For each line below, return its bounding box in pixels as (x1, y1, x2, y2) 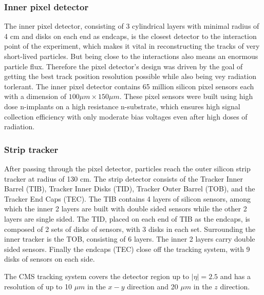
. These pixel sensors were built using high (119, 91, 253, 102)
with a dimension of (4, 91, 67, 102)
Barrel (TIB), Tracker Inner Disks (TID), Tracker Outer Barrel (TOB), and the (4, 183, 255, 194)
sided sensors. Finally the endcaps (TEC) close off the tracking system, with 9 (4, 243, 250, 254)
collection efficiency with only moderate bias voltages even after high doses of (4, 111, 248, 122)
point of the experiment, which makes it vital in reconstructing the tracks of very (4, 41, 260, 51)
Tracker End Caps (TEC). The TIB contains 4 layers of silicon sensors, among (4, 193, 251, 204)
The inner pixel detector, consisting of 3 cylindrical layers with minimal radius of (4, 21, 259, 31)
